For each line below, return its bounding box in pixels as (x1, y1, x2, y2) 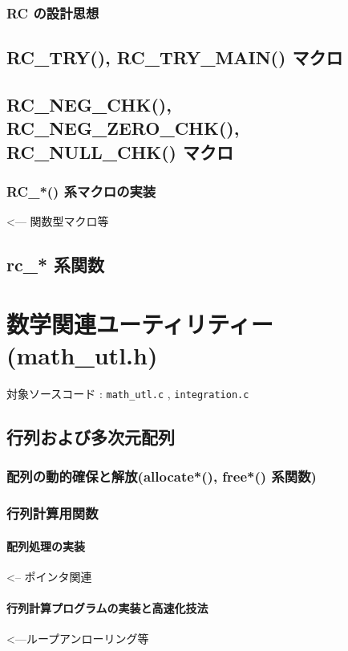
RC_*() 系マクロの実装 (6, 181, 156, 201)
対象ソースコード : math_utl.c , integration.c (6, 385, 249, 402)
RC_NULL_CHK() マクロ (6, 139, 234, 164)
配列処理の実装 (6, 537, 85, 554)
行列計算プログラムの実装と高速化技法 (6, 600, 208, 616)
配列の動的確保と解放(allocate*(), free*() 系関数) (6, 466, 317, 486)
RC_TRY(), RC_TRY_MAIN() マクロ (6, 45, 343, 70)
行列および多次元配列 (6, 425, 175, 450)
